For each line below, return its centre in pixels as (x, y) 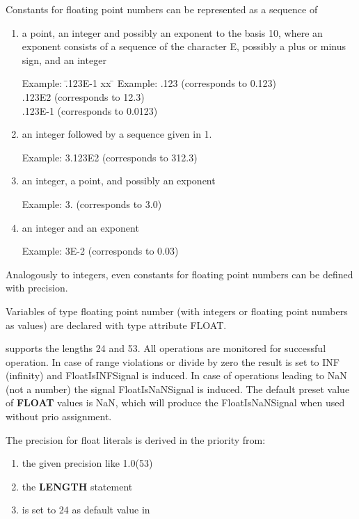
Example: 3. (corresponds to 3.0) (92, 203)
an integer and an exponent (80, 227)
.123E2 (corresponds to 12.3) (83, 96)
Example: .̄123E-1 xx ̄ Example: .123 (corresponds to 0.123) (149, 83)
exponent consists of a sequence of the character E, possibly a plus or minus (184, 46)
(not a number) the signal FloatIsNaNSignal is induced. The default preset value (178, 389)
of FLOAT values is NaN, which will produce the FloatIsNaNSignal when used (175, 402)
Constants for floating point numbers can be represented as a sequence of (162, 9)
